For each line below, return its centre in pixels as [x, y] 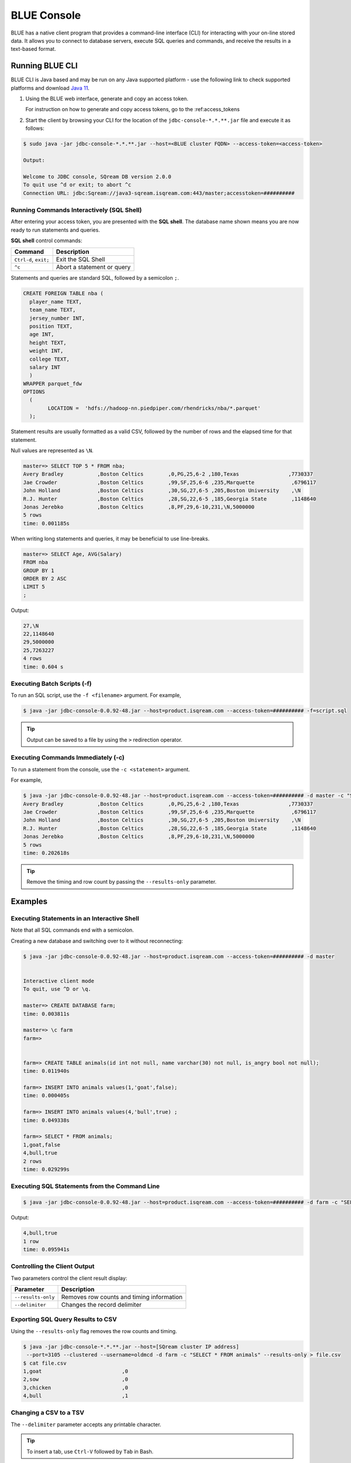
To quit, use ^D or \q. [57, 989]
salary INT [45, 367]
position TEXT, [51, 326]
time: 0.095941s [47, 1249]
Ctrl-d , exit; [32, 259]
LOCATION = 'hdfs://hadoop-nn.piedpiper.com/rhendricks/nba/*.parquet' [154, 408]
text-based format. [33, 49]
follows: [35, 128]
